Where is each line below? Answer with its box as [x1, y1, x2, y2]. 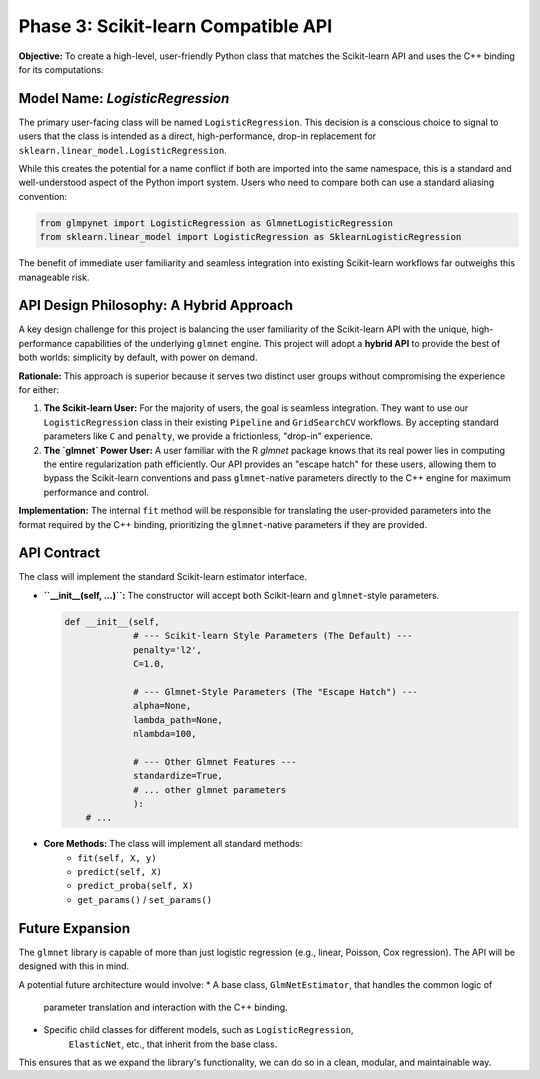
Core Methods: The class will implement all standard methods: [43, 838, 303, 850]
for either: [18, 384, 60, 396]
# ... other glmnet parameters [133, 784, 287, 795]
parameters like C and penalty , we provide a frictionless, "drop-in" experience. [43, 430, 374, 442]
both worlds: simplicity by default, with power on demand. [18, 351, 258, 364]
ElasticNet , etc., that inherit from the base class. [68, 1038, 278, 1050]
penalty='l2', [133, 644, 202, 655]
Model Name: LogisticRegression [18, 90, 230, 107]
